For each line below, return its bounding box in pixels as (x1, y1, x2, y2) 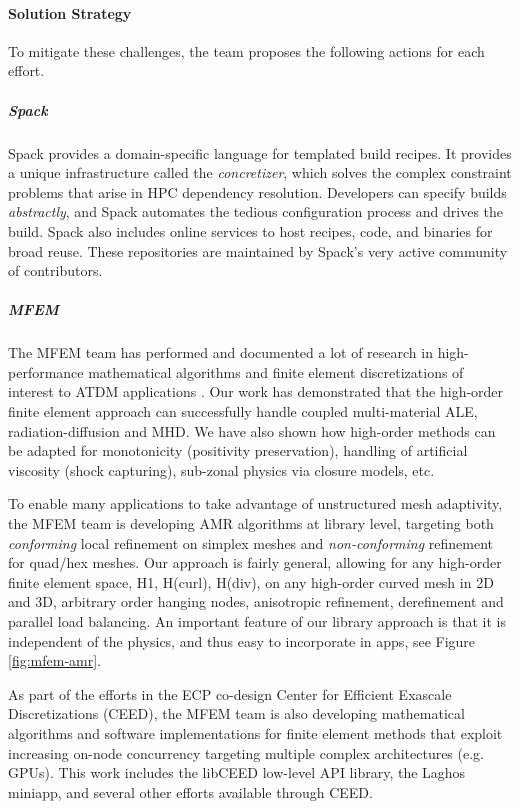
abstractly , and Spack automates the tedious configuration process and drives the (8, 201, 504, 222)
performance (8, 361, 84, 382)
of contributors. (8, 260, 103, 281)
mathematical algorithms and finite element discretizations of (88, 361, 464, 382)
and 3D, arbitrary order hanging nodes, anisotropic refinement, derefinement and (8, 591, 504, 612)
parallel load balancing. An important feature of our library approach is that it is (8, 610, 506, 631)
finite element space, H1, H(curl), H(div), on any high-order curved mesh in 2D (8, 571, 494, 592)
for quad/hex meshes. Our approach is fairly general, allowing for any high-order (8, 552, 502, 573)
